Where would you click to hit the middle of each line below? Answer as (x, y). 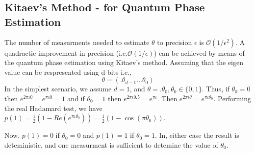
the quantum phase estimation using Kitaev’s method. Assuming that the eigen (124, 62)
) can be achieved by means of (199, 53)
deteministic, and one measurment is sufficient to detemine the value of (111, 144)
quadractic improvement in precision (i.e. (66, 53)
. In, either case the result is (197, 135)
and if (76, 98)
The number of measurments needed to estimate (77, 42)
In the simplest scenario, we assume (58, 89)
